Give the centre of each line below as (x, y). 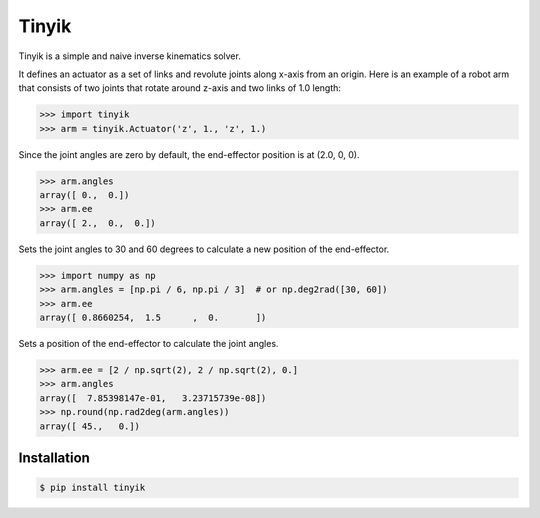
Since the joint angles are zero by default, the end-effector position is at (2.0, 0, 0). (189, 154)
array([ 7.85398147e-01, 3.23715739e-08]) (153, 398)
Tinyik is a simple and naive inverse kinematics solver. (130, 56)
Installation (54, 457)
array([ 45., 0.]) (89, 426)
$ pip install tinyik (92, 488)
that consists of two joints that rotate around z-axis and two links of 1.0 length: (180, 88)
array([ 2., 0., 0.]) (98, 223)
